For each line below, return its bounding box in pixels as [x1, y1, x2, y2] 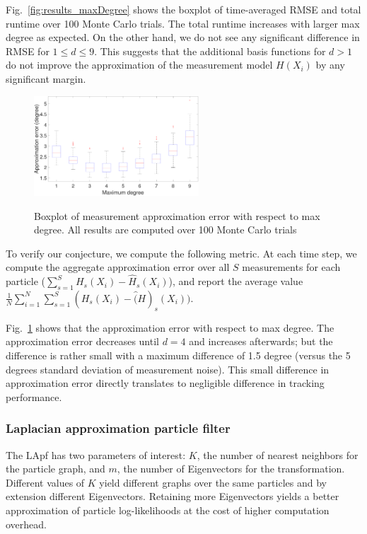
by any [315, 57, 345, 72]
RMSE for [6, 43, 49, 58]
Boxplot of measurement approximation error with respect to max [34, 208, 320, 223]
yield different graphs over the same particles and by [99, 475, 327, 489]
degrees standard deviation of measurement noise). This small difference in [6, 361, 330, 376]
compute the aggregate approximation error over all [6, 260, 230, 274]
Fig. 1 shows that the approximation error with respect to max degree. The [6, 320, 334, 335]
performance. [6, 389, 62, 404]
